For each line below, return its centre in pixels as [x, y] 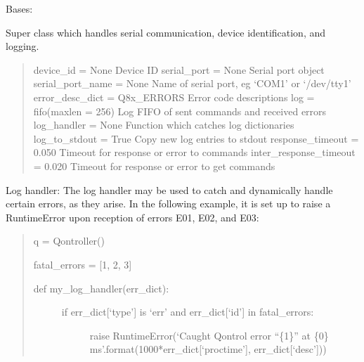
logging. [22, 46]
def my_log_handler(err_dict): [101, 288]
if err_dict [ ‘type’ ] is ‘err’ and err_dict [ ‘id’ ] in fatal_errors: [188, 312]
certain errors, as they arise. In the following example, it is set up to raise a [168, 203]
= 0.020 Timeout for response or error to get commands [154, 166]
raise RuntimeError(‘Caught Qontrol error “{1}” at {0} [209, 335]
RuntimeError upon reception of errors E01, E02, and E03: [132, 217]
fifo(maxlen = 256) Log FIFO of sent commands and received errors [180, 111]
